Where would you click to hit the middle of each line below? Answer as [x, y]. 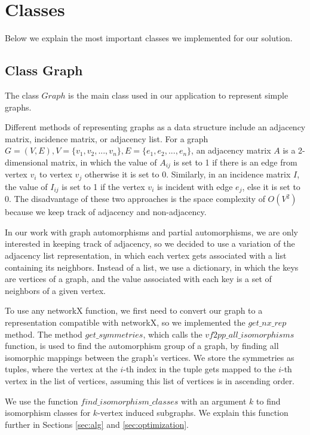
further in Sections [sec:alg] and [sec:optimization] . [97, 424]
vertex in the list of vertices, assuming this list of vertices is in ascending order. [150, 380]
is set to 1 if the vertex [103, 186]
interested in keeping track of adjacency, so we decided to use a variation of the [150, 243]
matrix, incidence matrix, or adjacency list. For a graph [107, 138]
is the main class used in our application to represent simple [178, 95]
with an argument [214, 401]
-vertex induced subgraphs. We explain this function [193, 413]
